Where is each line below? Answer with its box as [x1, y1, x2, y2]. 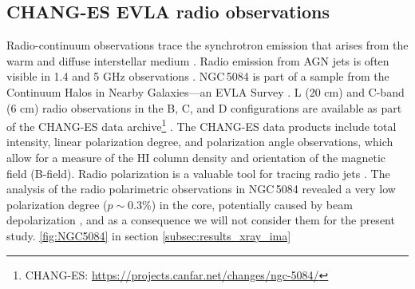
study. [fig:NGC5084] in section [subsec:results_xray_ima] [6, 227, 291, 243]
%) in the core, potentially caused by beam [142, 196, 353, 212]
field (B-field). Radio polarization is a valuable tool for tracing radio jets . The [6, 164, 390, 181]
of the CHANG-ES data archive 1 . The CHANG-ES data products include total [6, 116, 397, 134]
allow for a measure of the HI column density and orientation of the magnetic [6, 149, 386, 166]
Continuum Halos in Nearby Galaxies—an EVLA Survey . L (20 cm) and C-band [6, 83, 405, 100]
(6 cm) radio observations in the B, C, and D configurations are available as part [6, 99, 402, 116]
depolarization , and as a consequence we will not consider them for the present [6, 212, 395, 228]
